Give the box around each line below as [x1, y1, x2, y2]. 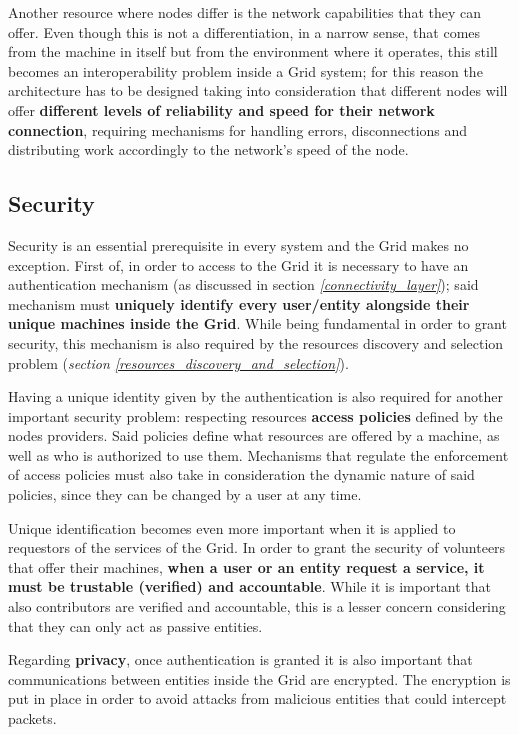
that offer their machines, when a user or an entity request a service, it [8, 556, 485, 577]
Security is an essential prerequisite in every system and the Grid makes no [8, 234, 469, 255]
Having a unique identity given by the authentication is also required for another [8, 386, 504, 407]
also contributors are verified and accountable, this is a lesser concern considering [8, 596, 506, 617]
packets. [8, 708, 57, 729]
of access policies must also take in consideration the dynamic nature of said [8, 464, 475, 485]
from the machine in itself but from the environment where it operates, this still [8, 41, 498, 62]
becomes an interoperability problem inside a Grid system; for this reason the [8, 60, 483, 81]
